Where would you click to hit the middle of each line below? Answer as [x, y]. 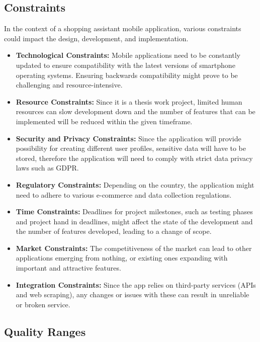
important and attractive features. [68, 268]
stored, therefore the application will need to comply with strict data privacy [134, 158]
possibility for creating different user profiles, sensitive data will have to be [131, 148]
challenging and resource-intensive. [69, 85]
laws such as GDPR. [47, 168]
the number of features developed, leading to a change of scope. [114, 231]
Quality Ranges [45, 331]
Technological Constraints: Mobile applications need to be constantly [128, 55]
